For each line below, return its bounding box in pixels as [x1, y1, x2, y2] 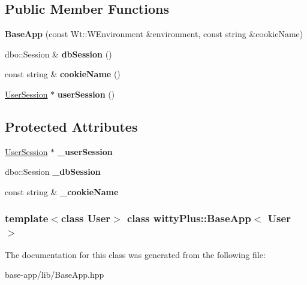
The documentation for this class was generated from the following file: [5, 248, 266, 260]
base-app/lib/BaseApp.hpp [5, 268, 104, 281]
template [5, 211, 49, 226]
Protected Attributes [5, 117, 138, 135]
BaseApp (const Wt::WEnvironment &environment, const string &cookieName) [5, 28, 303, 40]
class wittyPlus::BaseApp [127, 211, 251, 226]
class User [61, 211, 111, 226]
